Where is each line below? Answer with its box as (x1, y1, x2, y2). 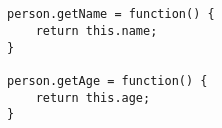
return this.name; (35, 23, 158, 38)
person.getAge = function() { (7, 73, 208, 88)
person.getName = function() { (7, 7, 215, 22)
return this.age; (35, 90, 151, 105)
